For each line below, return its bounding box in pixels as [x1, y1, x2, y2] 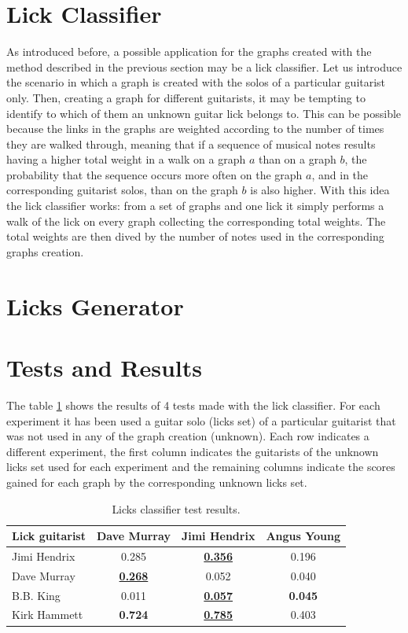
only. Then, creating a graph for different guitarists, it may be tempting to [6, 89, 366, 105]
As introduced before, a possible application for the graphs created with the [6, 43, 372, 60]
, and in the [311, 166, 369, 182]
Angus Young [266, 528, 341, 544]
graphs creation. [6, 243, 84, 259]
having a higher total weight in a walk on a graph [6, 151, 246, 167]
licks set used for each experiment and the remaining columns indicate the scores [6, 458, 395, 475]
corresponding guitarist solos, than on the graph [6, 182, 238, 198]
